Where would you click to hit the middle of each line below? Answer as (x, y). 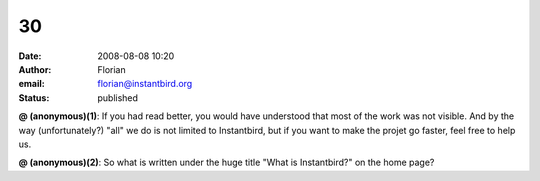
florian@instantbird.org (145, 84)
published (118, 97)
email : (31, 84)
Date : (30, 56)
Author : (35, 69)
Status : (34, 97)
